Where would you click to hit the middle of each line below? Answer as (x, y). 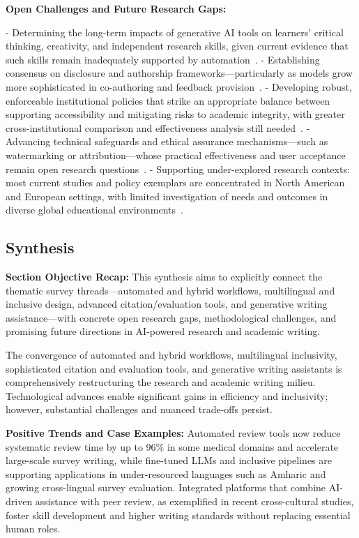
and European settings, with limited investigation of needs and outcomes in (167, 196)
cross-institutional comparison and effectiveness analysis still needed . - (158, 127)
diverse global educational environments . (94, 210)
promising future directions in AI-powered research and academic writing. (163, 331)
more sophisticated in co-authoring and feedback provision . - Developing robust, (179, 86)
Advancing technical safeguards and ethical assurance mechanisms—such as (167, 141)
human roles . (33, 529)
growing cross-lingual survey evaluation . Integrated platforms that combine (166, 487)
